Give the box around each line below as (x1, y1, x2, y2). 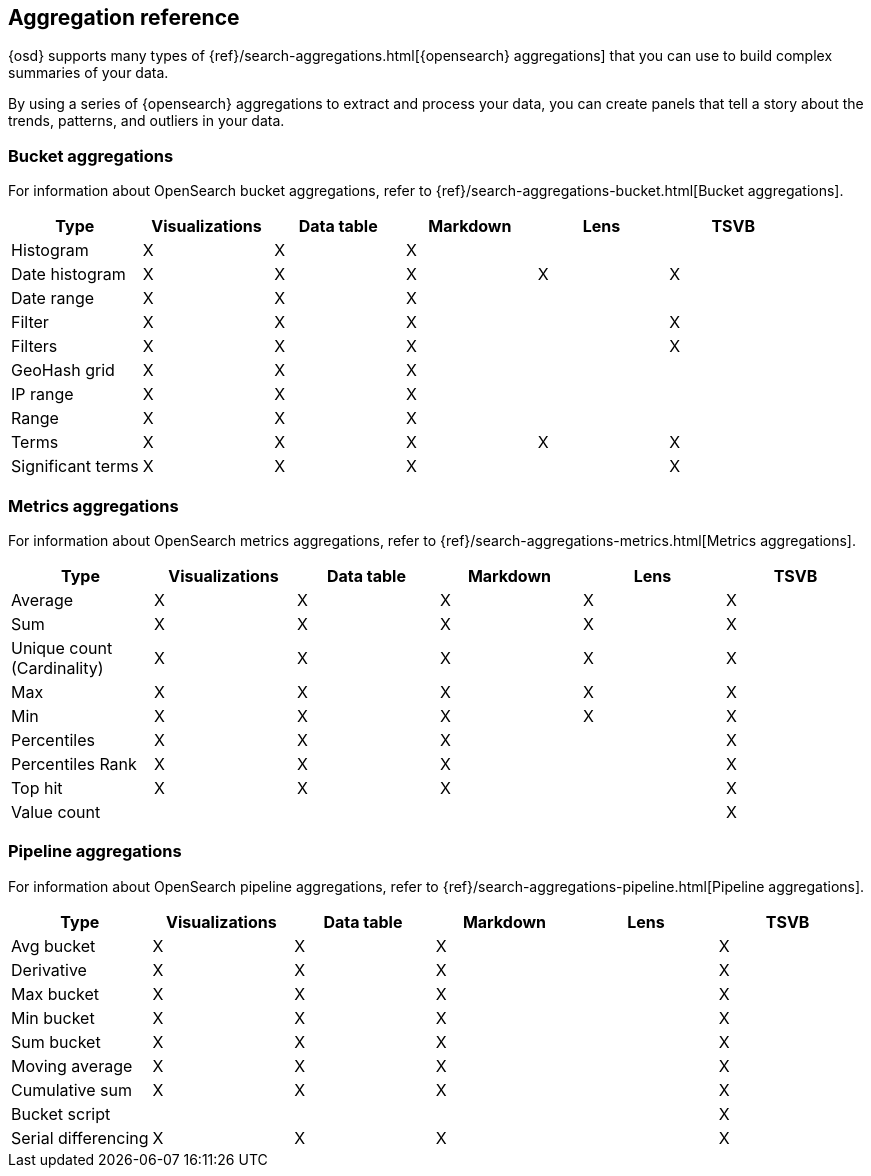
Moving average (11, 1055, 133, 1076)
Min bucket (11, 1007, 95, 1028)
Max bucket (11, 983, 100, 1004)
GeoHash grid (11, 360, 115, 381)
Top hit (11, 777, 63, 798)
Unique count (11, 637, 113, 658)
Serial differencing (11, 1127, 149, 1148)
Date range (11, 288, 95, 309)
